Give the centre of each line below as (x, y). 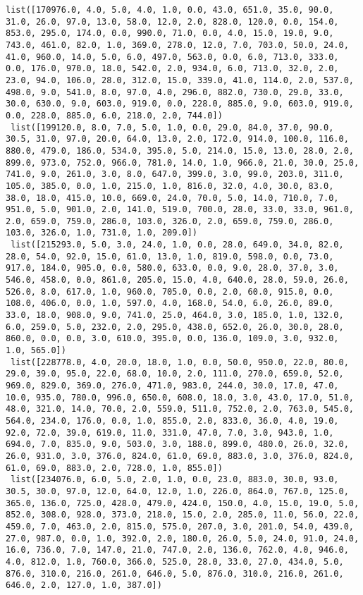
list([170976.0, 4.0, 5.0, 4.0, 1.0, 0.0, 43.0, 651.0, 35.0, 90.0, (170, 10)
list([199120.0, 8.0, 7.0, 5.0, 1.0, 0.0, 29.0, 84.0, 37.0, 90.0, (172, 127)
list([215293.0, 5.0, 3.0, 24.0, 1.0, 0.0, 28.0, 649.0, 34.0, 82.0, (177, 245)
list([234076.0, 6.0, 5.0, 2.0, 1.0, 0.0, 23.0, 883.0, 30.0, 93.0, (175, 480)
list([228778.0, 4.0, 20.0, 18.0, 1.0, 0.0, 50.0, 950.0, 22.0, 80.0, (180, 362)
